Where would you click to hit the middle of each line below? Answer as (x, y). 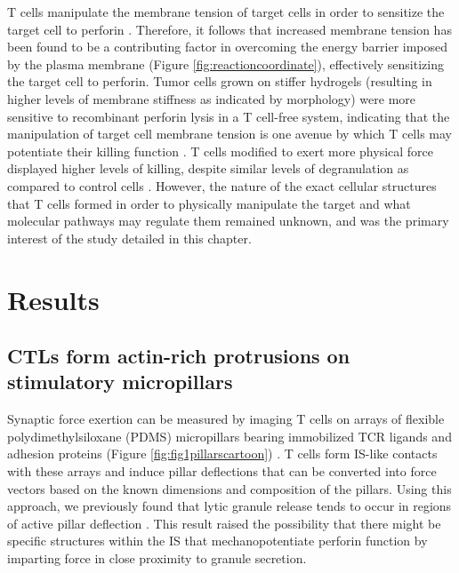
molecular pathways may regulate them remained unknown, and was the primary (228, 221)
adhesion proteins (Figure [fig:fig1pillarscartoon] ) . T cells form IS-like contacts (222, 454)
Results (53, 299)
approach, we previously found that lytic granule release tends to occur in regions (229, 506)
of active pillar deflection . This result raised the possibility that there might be (224, 523)
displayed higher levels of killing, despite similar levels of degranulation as (208, 168)
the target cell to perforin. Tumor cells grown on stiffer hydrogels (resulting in (220, 81)
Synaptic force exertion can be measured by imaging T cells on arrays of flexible (226, 419)
